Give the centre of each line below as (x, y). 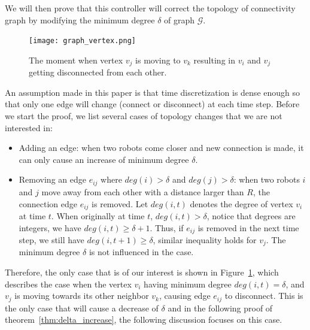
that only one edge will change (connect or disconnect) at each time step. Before (152, 104)
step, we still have (51, 240)
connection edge (48, 203)
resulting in (214, 60)
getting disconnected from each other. (98, 72)
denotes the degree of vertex (241, 203)
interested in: (29, 127)
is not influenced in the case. (141, 252)
